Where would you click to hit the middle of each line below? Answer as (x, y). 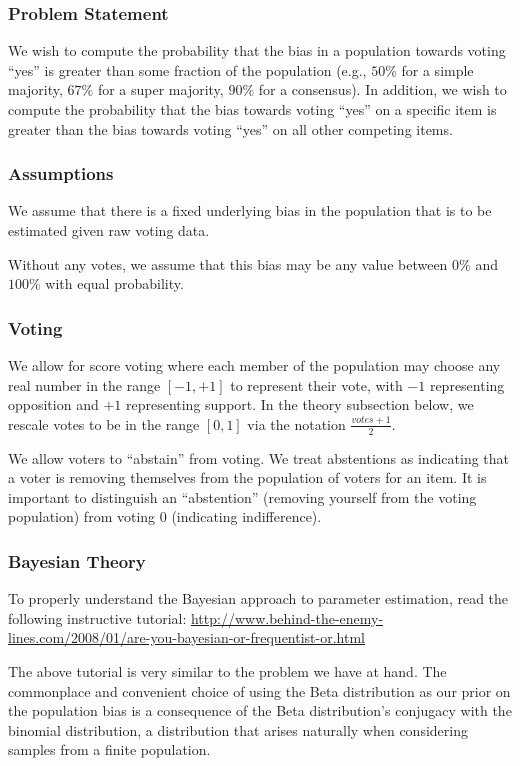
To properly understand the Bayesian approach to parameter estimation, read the (258, 598)
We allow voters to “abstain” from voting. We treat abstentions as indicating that (259, 457)
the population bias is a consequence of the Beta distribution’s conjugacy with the (260, 710)
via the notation (296, 423)
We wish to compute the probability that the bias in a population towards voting (257, 50)
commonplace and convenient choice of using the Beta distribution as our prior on (259, 690)
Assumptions (61, 173)
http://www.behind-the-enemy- (287, 617)
